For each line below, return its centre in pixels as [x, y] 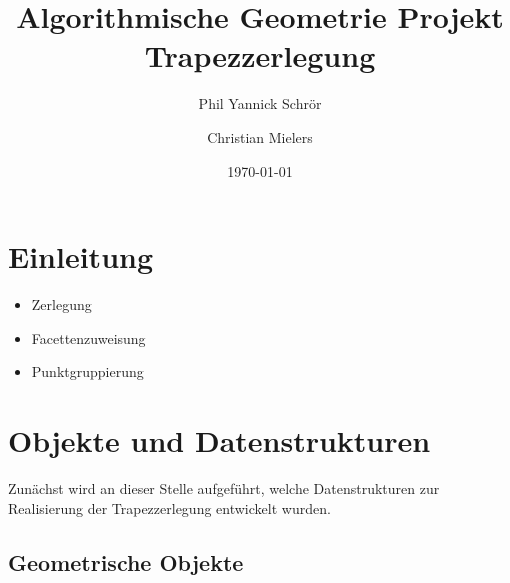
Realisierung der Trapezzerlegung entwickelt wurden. [169, 507]
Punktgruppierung [87, 371]
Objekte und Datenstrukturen [219, 440]
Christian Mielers [260, 136]
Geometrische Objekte [126, 561]
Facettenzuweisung [88, 337]
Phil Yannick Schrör [260, 103]
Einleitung [81, 256]
